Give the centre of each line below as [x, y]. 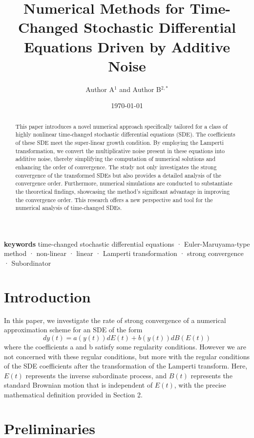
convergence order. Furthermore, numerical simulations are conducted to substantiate [124, 183]
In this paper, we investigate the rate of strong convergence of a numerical [115, 320]
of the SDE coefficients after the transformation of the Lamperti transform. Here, [126, 366]
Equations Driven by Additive [127, 46]
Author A [100, 89]
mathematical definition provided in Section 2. [73, 394]
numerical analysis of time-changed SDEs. [69, 208]
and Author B [140, 89]
